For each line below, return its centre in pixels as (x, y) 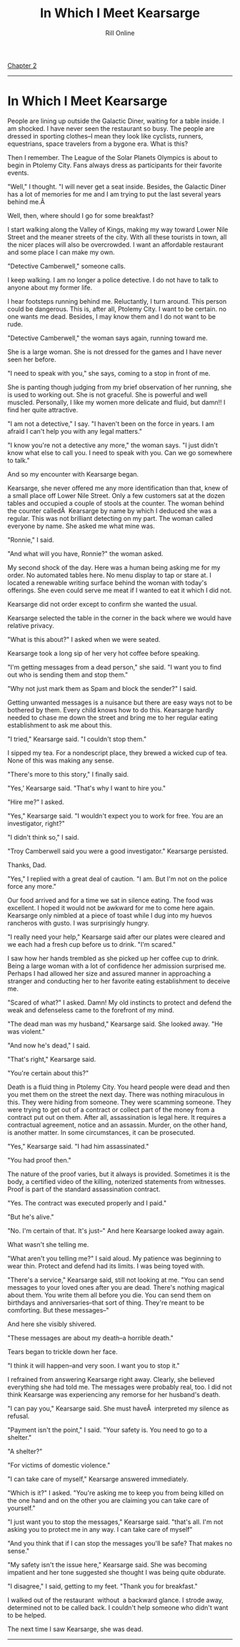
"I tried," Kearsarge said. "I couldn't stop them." (77, 739)
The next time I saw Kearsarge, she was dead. (75, 1629)
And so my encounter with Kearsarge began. (73, 474)
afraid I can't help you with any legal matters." (75, 431)
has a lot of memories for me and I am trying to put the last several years (114, 194)
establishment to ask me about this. (60, 725)
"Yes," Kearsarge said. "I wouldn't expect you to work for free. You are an (115, 815)
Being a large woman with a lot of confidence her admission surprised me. (117, 965)
